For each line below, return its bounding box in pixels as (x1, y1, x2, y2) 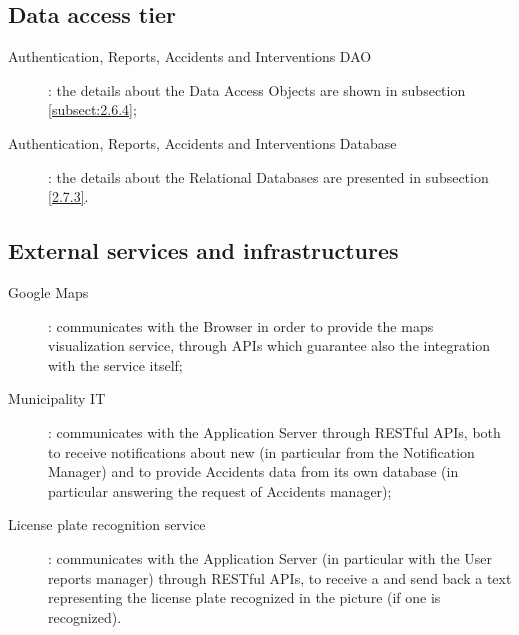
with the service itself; (48, 354, 183, 375)
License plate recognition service (8, 514, 206, 535)
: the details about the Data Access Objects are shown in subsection (48, 79, 466, 100)
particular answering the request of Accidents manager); (48, 480, 392, 501)
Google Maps (8, 281, 89, 302)
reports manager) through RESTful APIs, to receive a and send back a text (48, 567, 512, 588)
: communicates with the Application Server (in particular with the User (48, 547, 493, 568)
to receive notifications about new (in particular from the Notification (48, 441, 475, 462)
